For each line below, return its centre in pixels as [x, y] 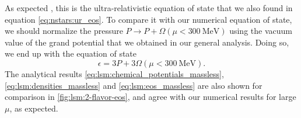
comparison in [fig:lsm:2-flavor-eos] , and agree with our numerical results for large [150, 97]
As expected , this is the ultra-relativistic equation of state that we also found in [149, 8]
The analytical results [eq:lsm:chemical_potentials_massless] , [114, 73]
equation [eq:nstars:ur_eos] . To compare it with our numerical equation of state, [148, 19]
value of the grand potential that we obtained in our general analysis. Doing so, [147, 42]
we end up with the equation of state [71, 53]
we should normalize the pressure [64, 31]
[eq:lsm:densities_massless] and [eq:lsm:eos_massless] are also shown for [134, 85]
